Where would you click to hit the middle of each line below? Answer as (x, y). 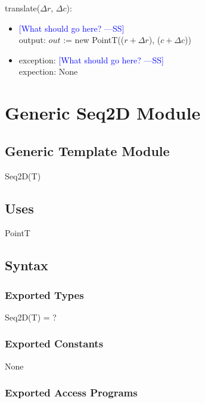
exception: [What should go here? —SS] (91, 59)
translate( (23, 8)
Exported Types (44, 294)
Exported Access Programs (71, 393)
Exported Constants (54, 344)
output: (32, 40)
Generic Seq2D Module (103, 113)
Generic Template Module (87, 150)
